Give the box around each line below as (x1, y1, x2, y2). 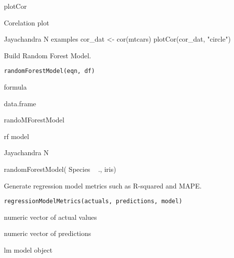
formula (4, 82, 27, 92)
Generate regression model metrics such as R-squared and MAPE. (4, 180, 202, 190)
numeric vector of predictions (4, 228, 91, 238)
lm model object (4, 245, 53, 255)
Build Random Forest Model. (4, 50, 91, 60)
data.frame (4, 98, 36, 108)
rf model (4, 131, 29, 141)
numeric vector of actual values (4, 211, 97, 222)
